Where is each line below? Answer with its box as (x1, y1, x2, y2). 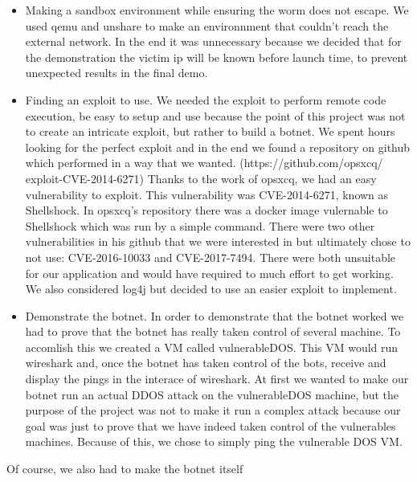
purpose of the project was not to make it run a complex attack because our (25, 402, 401, 419)
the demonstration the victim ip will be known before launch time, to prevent (25, 48, 408, 65)
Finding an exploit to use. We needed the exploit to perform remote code (25, 91, 386, 108)
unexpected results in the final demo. (25, 64, 208, 81)
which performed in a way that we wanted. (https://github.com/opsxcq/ (25, 154, 383, 171)
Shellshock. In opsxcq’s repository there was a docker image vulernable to (25, 202, 388, 219)
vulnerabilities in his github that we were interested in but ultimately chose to (25, 233, 411, 250)
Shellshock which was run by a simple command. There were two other (25, 217, 375, 234)
